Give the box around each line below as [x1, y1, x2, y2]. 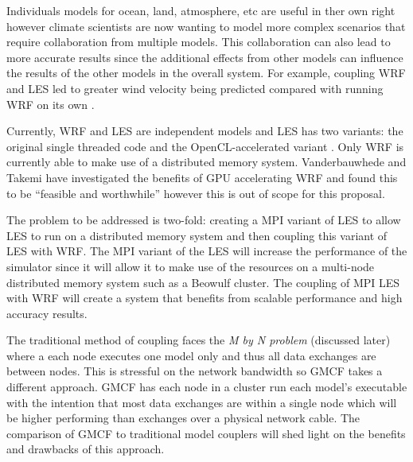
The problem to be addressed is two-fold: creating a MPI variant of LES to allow [6, 212, 401, 228]
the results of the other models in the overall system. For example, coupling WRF [6, 64, 406, 81]
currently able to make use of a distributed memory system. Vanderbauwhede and [6, 153, 407, 170]
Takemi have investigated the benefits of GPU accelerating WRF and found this [6, 169, 398, 185]
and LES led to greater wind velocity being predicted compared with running [6, 80, 384, 96]
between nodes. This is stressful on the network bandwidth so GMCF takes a [6, 363, 383, 379]
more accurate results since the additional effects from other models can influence [6, 49, 403, 65]
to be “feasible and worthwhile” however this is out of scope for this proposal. [6, 184, 385, 201]
